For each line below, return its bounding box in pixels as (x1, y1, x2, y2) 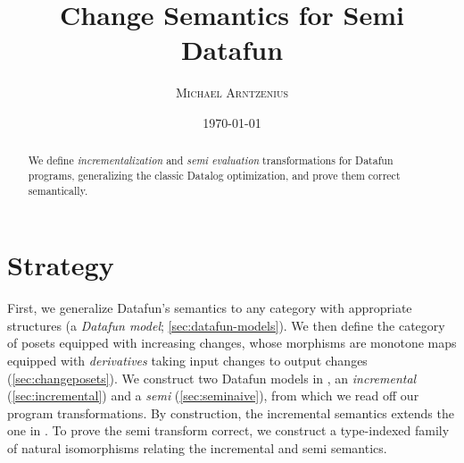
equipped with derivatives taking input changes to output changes (7, 350, 368, 369)
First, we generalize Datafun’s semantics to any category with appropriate (7, 299, 412, 317)
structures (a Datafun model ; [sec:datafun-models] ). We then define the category (7, 316, 445, 334)
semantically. (28, 182, 88, 198)
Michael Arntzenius (175, 83, 289, 102)
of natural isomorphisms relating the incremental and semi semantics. (7, 438, 387, 457)
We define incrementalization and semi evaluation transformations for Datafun (28, 153, 394, 168)
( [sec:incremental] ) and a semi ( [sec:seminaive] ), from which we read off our (7, 386, 419, 405)
